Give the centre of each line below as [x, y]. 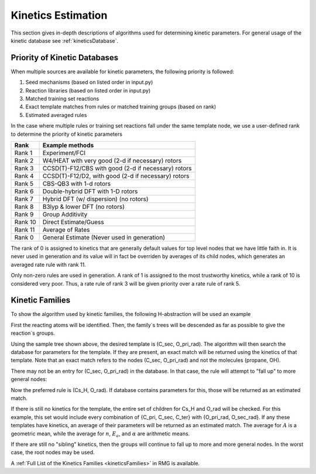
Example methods [68, 145]
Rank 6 [24, 191]
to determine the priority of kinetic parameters [67, 134]
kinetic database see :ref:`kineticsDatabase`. [65, 40]
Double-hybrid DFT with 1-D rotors [90, 191]
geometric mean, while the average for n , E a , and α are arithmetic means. [100, 434]
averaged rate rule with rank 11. [48, 265]
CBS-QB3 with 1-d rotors [77, 183]
